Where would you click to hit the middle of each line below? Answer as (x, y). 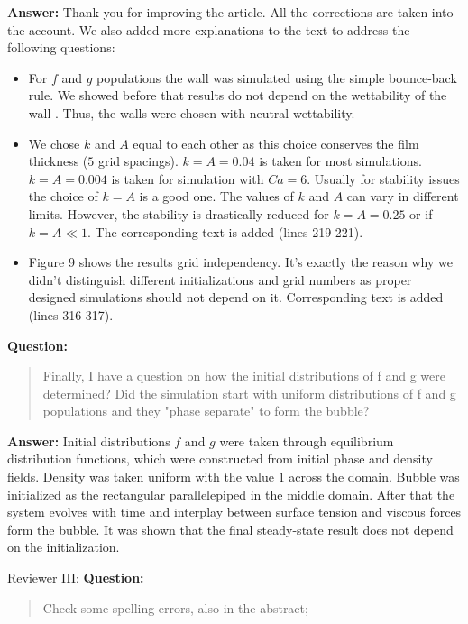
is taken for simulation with (188, 178)
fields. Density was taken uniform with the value (141, 477)
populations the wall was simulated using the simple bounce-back (277, 77)
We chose (54, 143)
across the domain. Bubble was (374, 477)
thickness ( (58, 161)
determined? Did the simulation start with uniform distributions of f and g (249, 393)
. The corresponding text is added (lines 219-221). (225, 231)
